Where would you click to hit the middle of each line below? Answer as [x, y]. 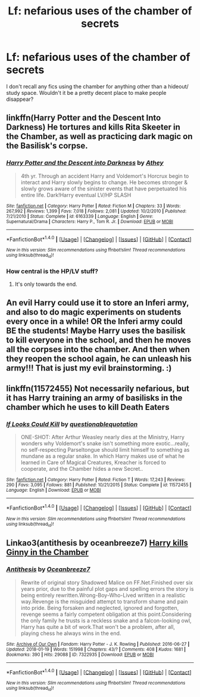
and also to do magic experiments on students [94, 312]
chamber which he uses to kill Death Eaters [88, 407]
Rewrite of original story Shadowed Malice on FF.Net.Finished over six [107, 582]
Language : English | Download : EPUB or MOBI [54, 490]
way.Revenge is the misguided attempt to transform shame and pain [104, 602]
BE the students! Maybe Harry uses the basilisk [96, 331]
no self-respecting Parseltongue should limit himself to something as [105, 449]
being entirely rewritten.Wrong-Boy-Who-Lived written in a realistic [103, 595]
